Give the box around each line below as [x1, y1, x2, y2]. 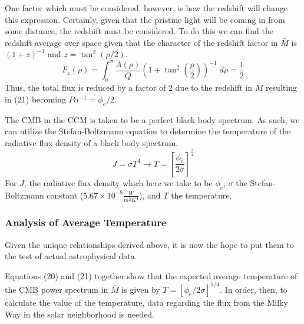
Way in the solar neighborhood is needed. [5, 308, 154, 320]
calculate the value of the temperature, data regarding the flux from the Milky [5, 296, 288, 308]
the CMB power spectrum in [5, 283, 108, 295]
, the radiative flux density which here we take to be [24, 176, 213, 189]
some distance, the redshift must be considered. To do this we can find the [5, 25, 273, 37]
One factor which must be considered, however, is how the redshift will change [5, 2, 288, 14]
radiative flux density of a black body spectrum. [5, 136, 179, 148]
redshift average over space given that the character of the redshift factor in [5, 36, 278, 48]
